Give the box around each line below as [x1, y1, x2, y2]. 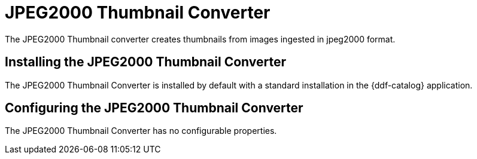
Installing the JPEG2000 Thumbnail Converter [5, 54, 287, 70]
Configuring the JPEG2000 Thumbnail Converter [5, 100, 303, 116]
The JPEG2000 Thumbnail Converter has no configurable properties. [5, 126, 277, 136]
